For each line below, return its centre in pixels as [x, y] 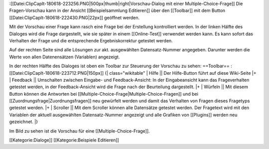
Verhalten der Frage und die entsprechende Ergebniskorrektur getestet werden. [91, 40]
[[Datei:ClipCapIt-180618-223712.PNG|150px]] [57, 73]
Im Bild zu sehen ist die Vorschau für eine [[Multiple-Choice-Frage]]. [79, 131]
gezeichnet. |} [24, 122]
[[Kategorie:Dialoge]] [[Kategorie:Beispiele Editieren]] [64, 140]
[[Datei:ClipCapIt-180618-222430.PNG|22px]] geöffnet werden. [74, 17]
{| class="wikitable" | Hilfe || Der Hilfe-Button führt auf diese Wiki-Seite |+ [181, 73]
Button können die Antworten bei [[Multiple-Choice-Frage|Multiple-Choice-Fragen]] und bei [104, 94]
